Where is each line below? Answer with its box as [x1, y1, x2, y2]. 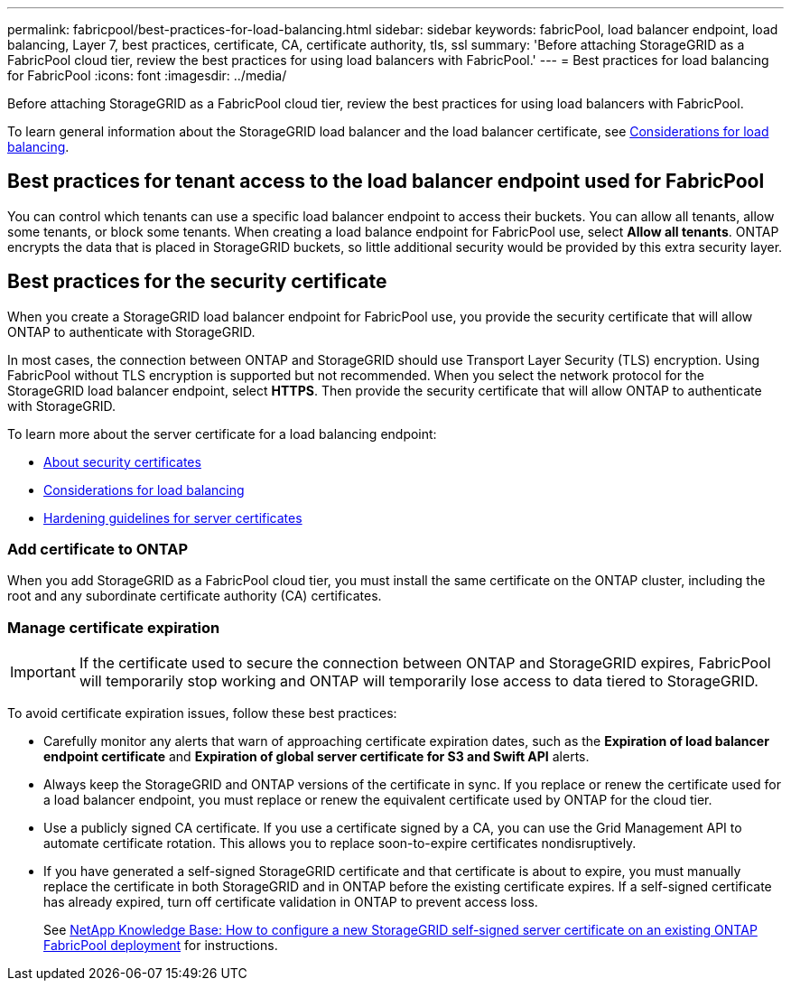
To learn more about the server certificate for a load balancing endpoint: [7, 425, 437, 442]
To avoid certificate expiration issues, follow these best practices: [7, 705, 397, 722]
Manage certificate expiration [7, 618, 220, 637]
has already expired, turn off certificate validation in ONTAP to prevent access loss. [43, 894, 538, 910]
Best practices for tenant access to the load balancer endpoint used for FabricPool [7, 170, 765, 193]
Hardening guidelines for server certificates [43, 509, 302, 526]
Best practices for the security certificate [7, 270, 387, 294]
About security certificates [43, 453, 201, 470]
